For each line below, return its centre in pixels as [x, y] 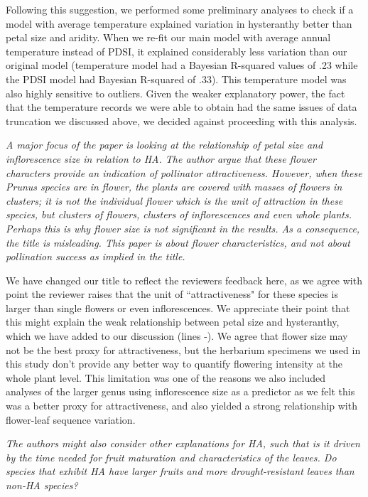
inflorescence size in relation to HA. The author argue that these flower [161, 158]
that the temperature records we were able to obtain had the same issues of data [182, 107]
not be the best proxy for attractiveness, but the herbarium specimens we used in [183, 349]
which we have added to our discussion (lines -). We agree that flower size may [177, 336]
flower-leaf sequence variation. [71, 419]
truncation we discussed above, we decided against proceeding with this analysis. [182, 121]
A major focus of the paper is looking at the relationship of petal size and [164, 145]
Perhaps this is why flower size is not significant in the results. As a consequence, [183, 228]
